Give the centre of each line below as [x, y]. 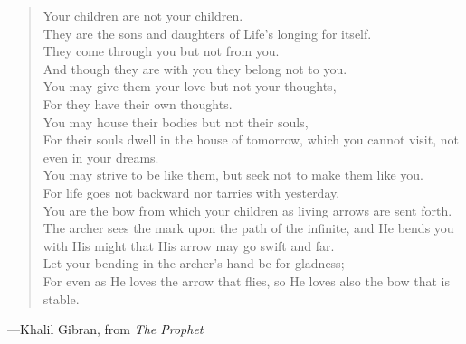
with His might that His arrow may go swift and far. [189, 245]
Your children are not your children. [143, 15]
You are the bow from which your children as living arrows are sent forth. [247, 210]
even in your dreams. [101, 157]
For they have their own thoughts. [138, 103]
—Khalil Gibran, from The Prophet [105, 329]
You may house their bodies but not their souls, [176, 121]
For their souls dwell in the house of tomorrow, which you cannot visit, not [251, 139]
